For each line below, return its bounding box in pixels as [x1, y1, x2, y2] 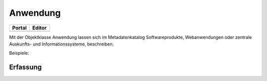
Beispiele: [9, 50, 29, 56]
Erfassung [9, 63, 42, 72]
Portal [12, 24, 27, 31]
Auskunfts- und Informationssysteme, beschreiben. [9, 41, 114, 47]
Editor [32, 24, 47, 31]
